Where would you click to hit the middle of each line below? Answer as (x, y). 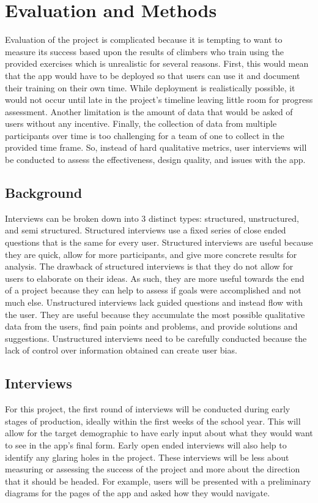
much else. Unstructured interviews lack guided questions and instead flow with (154, 302)
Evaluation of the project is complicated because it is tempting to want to (144, 40)
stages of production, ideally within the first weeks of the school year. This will (153, 421)
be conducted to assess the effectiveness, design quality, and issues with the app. (155, 160)
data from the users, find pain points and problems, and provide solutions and (151, 326)
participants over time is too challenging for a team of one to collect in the (145, 135)
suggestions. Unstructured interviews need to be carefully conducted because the (156, 338)
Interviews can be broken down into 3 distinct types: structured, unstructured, (152, 218)
